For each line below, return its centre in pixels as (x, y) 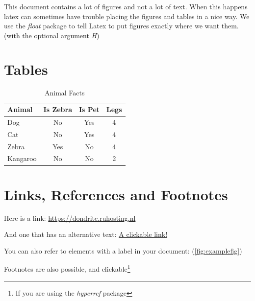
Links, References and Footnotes (116, 194)
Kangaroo (22, 158)
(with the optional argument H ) (52, 35)
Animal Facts (64, 92)
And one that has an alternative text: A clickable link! (86, 234)
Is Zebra (58, 109)
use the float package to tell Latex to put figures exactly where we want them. (121, 26)
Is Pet (89, 109)
